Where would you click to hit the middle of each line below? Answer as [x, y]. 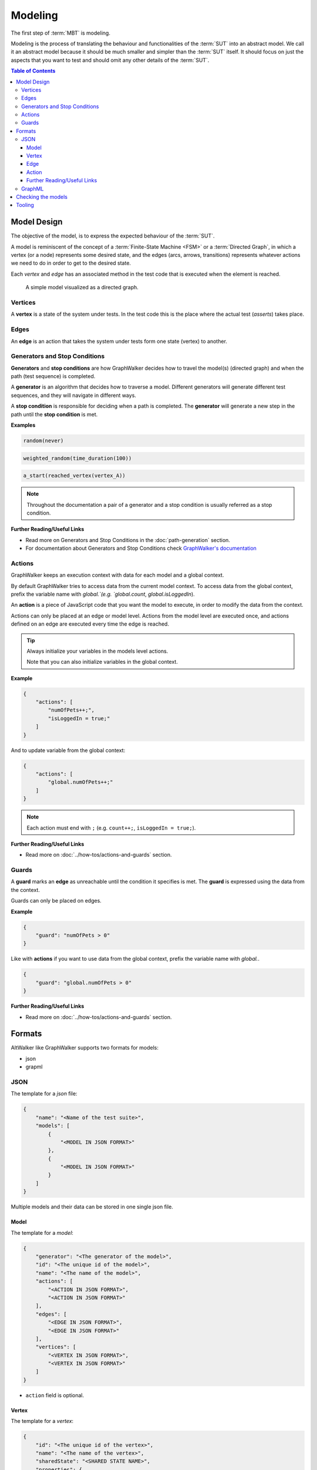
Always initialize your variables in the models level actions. [97, 651]
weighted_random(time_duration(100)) [77, 458]
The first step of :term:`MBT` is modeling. [61, 33]
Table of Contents [33, 71]
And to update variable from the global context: [68, 750]
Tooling [25, 205]
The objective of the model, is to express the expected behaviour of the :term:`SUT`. [113, 236]
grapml [34, 1067]
